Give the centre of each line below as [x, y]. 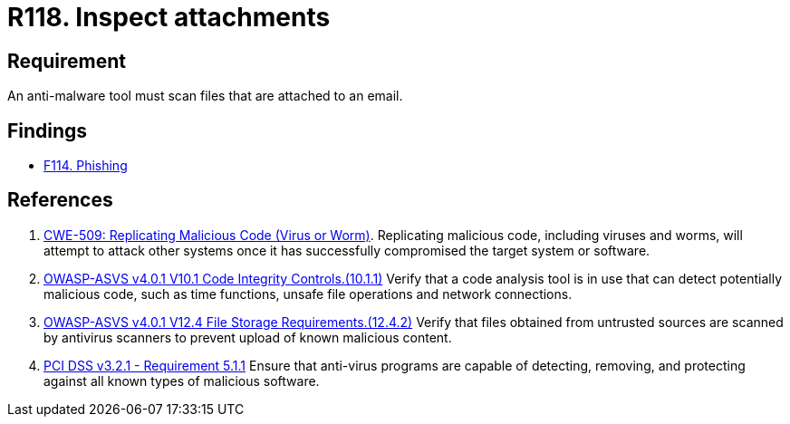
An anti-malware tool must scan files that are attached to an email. [205, 96]
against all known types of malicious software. [182, 381]
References [60, 200]
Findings [48, 130]
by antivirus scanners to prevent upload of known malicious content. [248, 337]
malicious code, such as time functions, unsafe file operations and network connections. [308, 294]
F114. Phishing [86, 166]
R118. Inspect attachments [169, 17]
